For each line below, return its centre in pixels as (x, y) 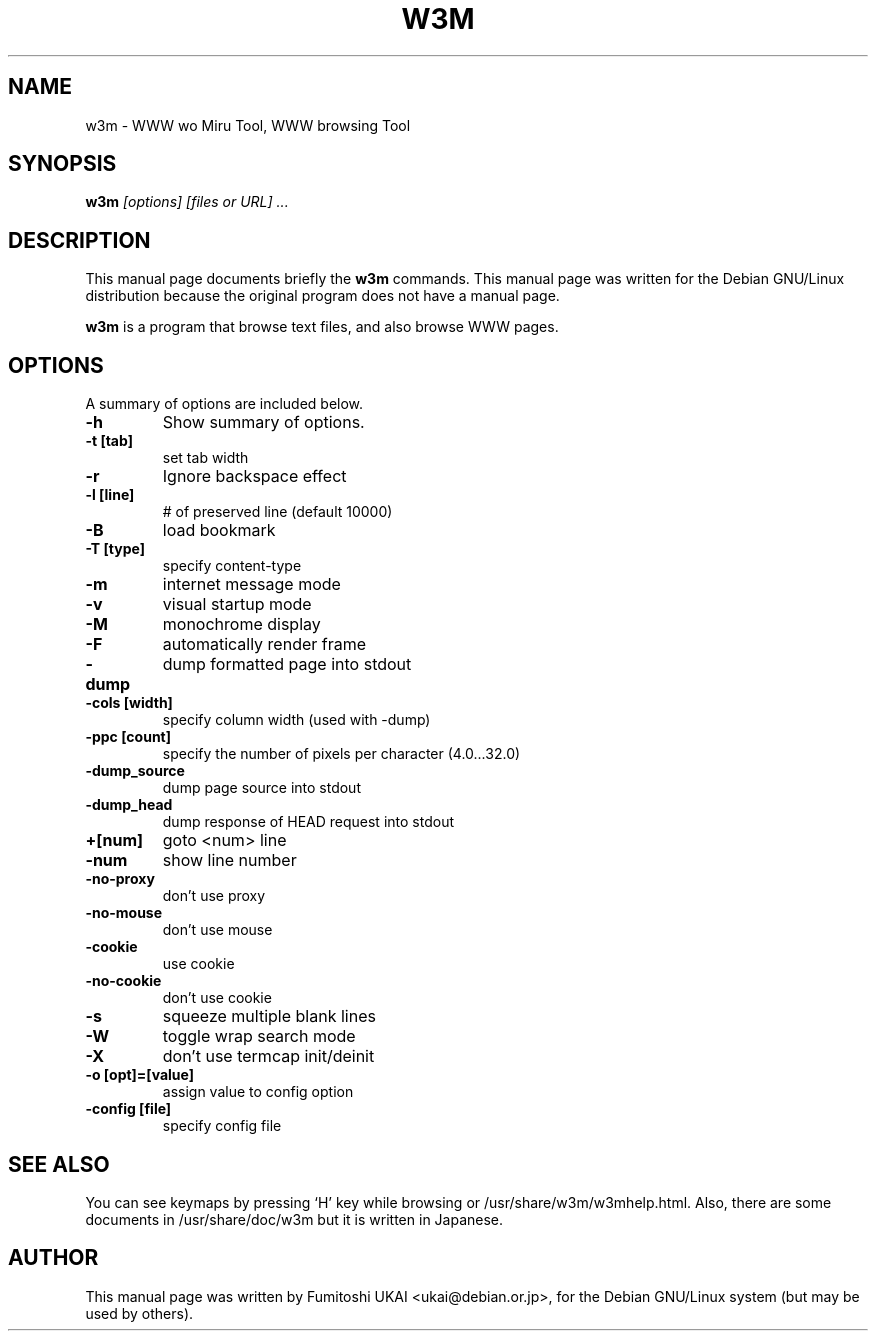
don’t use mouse (217, 930)
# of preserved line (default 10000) (277, 512)
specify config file (222, 1126)
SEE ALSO (59, 1164)
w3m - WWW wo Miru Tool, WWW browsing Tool (248, 125)
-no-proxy (120, 879)
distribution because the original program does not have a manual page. (322, 296)
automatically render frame (264, 644)
